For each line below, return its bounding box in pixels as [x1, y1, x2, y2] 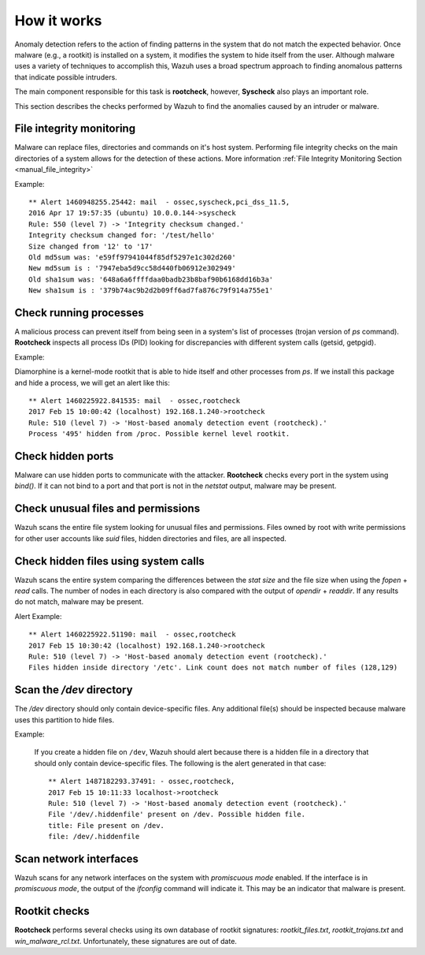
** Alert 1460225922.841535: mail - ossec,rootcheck [28, 396, 240, 405]
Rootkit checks [14, 905, 90, 918]
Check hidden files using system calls [14, 554, 205, 568]
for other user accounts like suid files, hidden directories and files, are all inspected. [14, 533, 287, 543]
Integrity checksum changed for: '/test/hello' [28, 231, 216, 240]
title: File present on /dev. [48, 821, 165, 830]
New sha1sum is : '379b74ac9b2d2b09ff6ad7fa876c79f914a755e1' [28, 286, 274, 295]
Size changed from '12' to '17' [28, 241, 153, 251]
